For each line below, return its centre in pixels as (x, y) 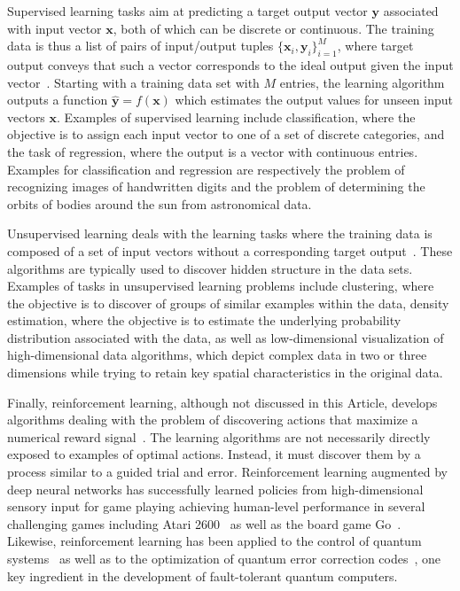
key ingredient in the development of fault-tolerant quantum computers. (203, 575)
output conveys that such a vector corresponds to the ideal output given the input (230, 64)
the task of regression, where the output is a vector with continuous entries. (213, 151)
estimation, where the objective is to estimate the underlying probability (204, 320)
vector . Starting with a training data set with (133, 82)
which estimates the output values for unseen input (314, 100)
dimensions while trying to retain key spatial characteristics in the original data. (225, 373)
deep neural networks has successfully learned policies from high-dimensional (215, 489)
